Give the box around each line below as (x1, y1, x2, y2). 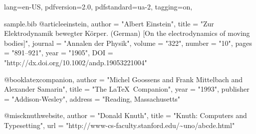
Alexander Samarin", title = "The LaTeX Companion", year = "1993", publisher (4, 84, 250, 94)
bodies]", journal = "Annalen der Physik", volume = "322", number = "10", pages (4, 37, 252, 48)
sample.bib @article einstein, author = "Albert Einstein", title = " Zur (4, 18, 214, 28)
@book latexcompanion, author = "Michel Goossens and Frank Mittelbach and (4, 74, 243, 84)
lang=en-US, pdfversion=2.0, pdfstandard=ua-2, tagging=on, (4, 1, 193, 11)
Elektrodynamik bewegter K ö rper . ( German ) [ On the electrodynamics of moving (4, 28, 250, 38)
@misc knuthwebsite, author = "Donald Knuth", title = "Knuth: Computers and (4, 110, 247, 121)
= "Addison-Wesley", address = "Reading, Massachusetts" (4, 93, 181, 104)
